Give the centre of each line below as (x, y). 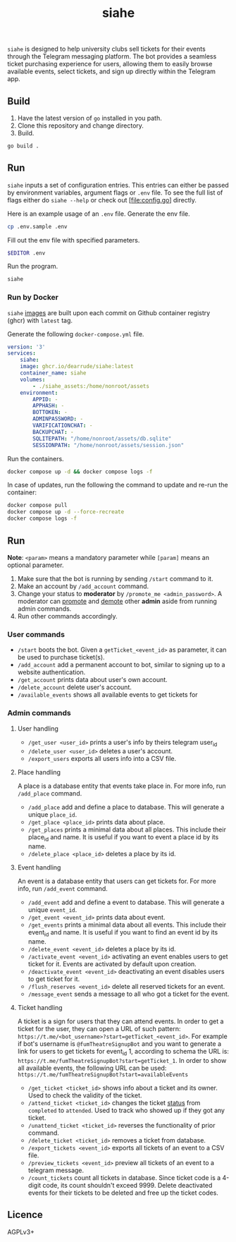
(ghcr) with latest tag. (40, 320)
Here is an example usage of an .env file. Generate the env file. (99, 214)
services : (22, 353)
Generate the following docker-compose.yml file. (76, 334)
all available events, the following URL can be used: (92, 1068)
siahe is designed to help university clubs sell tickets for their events (106, 49)
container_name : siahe (53, 373)
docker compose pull (38, 506)
